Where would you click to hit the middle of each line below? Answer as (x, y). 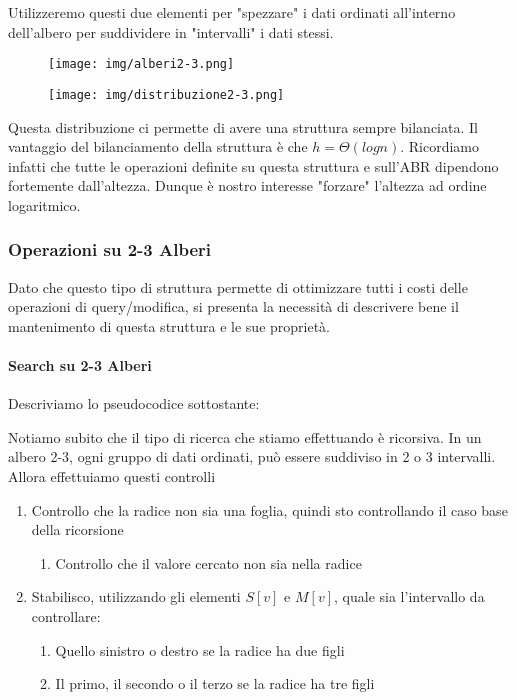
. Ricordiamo (440, 146)
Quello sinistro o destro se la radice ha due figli (200, 649)
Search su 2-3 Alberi (80, 365)
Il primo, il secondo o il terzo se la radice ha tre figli (215, 683)
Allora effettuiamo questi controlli (112, 476)
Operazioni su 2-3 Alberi (110, 249)
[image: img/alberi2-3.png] (141, 64)
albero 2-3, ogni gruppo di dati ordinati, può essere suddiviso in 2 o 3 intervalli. (252, 456)
